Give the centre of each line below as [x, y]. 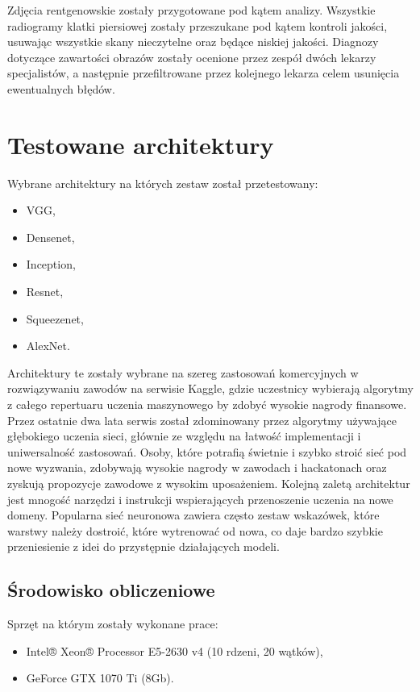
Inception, [51, 264]
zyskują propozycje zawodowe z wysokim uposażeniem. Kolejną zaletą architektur [209, 483]
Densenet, [50, 237]
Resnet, [45, 292]
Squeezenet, [55, 318]
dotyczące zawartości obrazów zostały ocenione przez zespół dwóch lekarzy [192, 57]
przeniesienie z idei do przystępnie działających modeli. [143, 546]
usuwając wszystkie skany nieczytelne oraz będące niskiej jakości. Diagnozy [193, 42]
